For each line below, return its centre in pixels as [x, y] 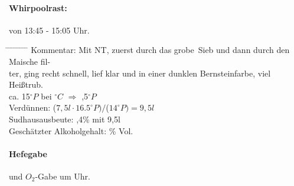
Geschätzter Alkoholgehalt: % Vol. [71, 130]
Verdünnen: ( [33, 107]
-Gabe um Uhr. [63, 176]
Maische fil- [30, 61]
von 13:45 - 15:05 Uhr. [49, 30]
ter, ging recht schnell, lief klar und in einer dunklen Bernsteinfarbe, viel [140, 73]
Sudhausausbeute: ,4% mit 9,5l [65, 119]
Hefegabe [28, 153]
